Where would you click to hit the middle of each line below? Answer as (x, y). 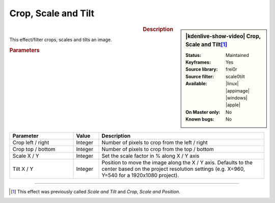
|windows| (237, 98)
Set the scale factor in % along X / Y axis (150, 156)
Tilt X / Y (23, 169)
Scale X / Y (26, 156)
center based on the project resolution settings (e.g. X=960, (173, 169)
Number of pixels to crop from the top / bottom (158, 149)
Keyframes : (198, 62)
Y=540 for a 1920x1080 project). (140, 175)
